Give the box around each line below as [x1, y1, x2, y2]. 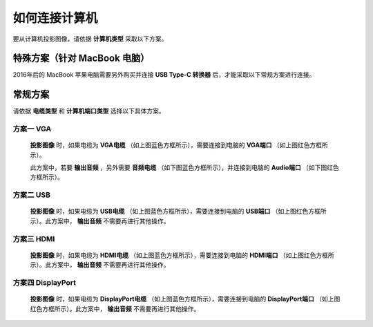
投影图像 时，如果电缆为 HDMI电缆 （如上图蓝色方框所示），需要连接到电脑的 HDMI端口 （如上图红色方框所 [30, 251, 334, 259]
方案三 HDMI [12, 234, 55, 243]
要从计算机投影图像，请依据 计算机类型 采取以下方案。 [12, 35, 168, 43]
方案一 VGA [12, 124, 52, 134]
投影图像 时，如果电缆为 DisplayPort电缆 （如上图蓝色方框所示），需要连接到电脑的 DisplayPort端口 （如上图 [30, 295, 341, 303]
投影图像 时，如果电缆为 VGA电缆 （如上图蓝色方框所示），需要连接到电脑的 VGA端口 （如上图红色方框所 [30, 141, 328, 149]
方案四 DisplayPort [12, 277, 76, 287]
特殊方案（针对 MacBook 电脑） [12, 53, 150, 64]
